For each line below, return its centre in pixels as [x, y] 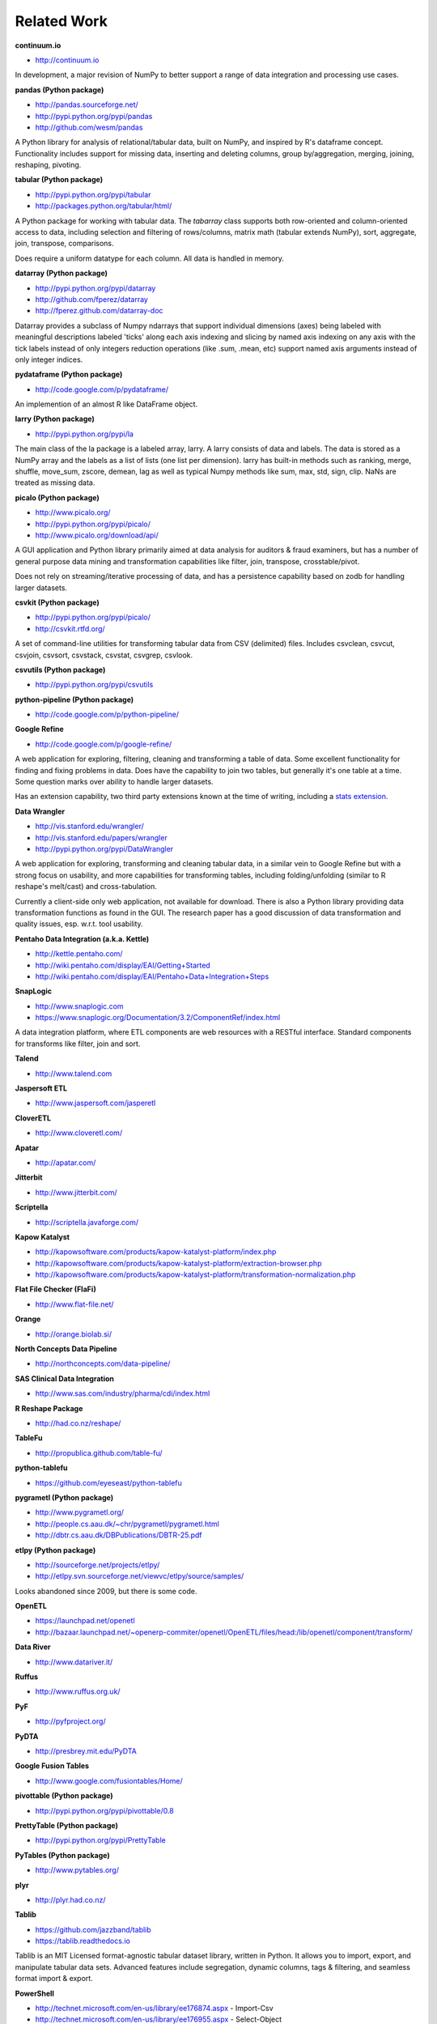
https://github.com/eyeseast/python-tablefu [108, 1482]
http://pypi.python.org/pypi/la [84, 434]
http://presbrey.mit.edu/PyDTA [86, 1751]
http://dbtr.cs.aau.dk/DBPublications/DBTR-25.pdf [119, 1535]
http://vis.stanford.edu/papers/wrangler [101, 837]
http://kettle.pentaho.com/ [79, 954]
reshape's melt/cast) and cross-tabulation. [86, 887]
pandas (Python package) [59, 90]
